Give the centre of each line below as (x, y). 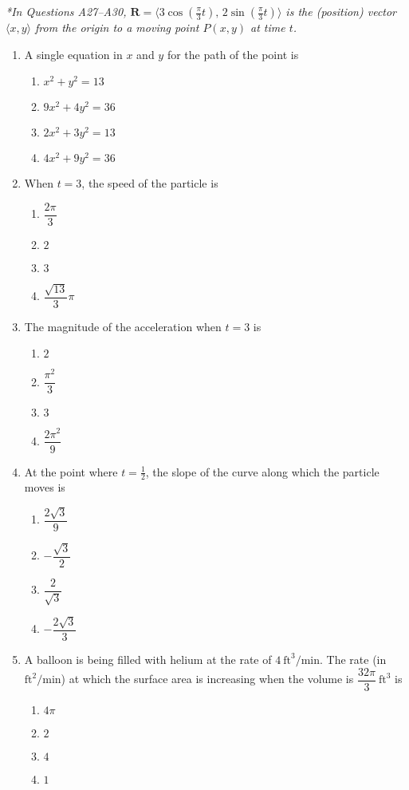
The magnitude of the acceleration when (123, 326)
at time (268, 27)
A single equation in (73, 54)
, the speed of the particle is (150, 183)
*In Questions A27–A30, (66, 11)
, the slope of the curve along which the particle (262, 471)
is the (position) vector (341, 11)
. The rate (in (353, 659)
